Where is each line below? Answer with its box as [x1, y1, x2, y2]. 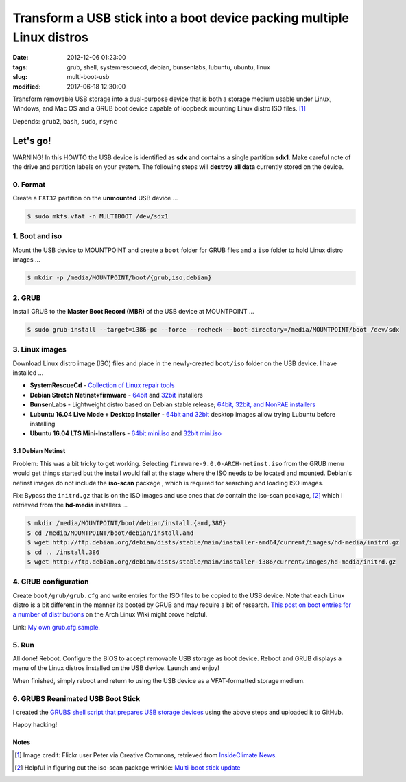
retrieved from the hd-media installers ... [12, 501, 128, 509]
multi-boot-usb [67, 73, 110, 81]
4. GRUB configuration [12, 577, 89, 586]
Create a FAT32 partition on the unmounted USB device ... [12, 194, 178, 203]
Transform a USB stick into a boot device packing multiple [12, 10, 350, 25]
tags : [12, 62, 28, 71]
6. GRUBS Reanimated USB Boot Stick [12, 693, 141, 703]
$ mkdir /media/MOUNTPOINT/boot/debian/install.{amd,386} [27, 519, 226, 527]
